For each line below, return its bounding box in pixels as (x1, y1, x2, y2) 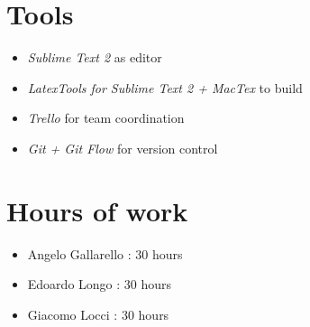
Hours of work (6, 192, 188, 229)
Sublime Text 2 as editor (27, 48, 162, 67)
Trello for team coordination (27, 108, 185, 127)
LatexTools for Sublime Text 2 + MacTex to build (27, 78, 303, 97)
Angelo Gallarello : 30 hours (27, 244, 183, 263)
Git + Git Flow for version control (27, 138, 218, 157)
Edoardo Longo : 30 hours (27, 275, 172, 294)
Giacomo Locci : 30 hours (27, 304, 169, 323)
